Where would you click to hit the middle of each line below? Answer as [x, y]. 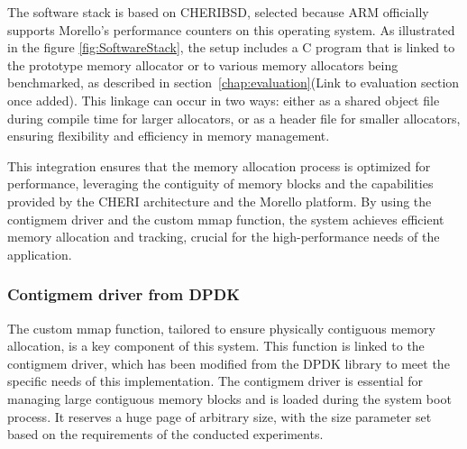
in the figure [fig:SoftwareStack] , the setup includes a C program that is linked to [231, 47]
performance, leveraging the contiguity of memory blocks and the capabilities [220, 183]
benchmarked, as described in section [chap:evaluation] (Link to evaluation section [233, 82]
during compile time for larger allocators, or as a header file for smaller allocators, [234, 118]
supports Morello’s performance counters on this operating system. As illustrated [231, 29]
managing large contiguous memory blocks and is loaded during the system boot [229, 398]
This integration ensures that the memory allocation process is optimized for [219, 165]
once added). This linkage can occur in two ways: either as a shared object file [224, 100]
